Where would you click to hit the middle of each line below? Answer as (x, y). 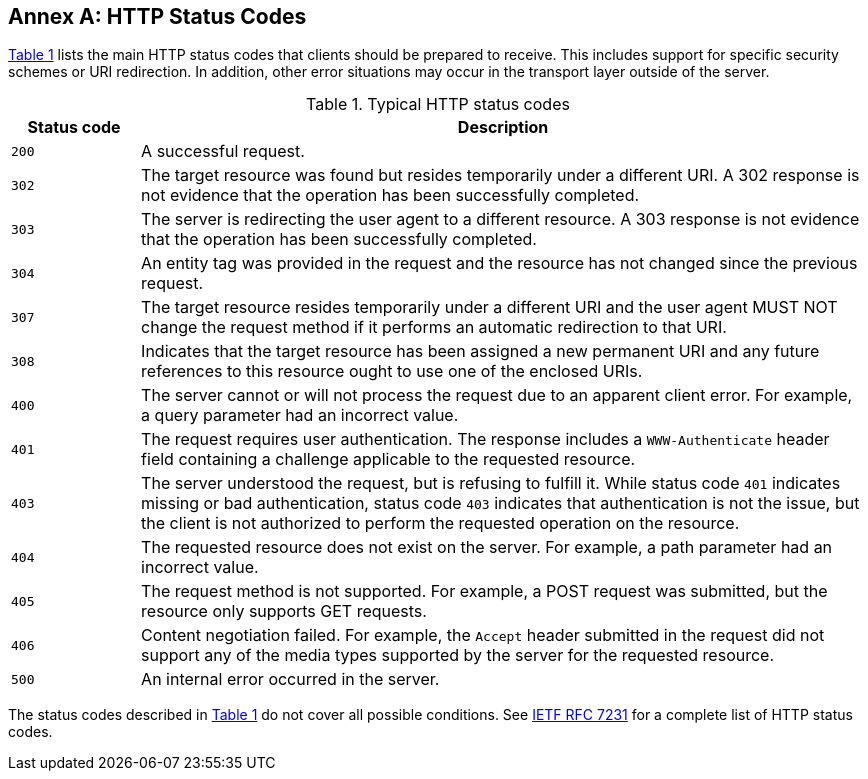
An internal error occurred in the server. (290, 679)
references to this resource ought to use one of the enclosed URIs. (392, 371)
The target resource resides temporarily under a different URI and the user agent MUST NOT (489, 307)
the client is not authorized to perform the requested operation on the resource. (440, 523)
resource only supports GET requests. (284, 611)
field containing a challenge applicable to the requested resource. (388, 459)
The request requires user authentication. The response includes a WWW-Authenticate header (485, 439)
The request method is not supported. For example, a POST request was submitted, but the (484, 591)
